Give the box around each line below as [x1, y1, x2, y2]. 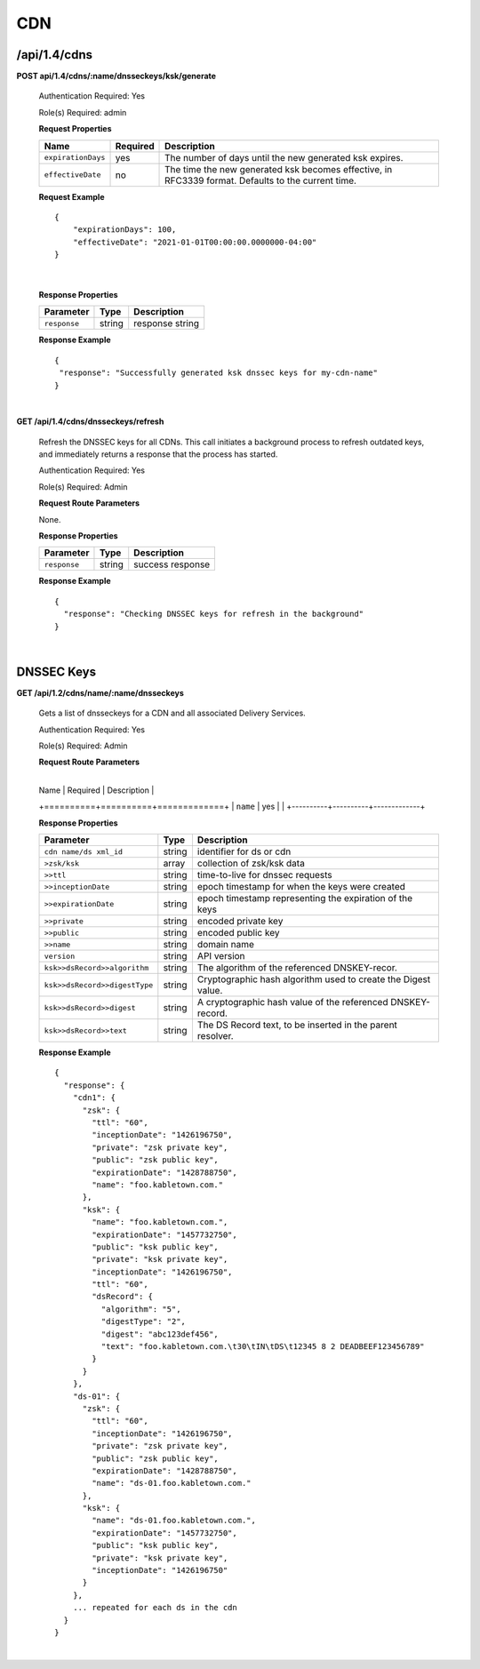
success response [133, 558, 211, 571]
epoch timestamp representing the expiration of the [196, 892, 413, 905]
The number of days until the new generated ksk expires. [164, 151, 404, 164]
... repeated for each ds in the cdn [72, 1602, 237, 1613]
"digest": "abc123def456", [100, 1329, 220, 1339]
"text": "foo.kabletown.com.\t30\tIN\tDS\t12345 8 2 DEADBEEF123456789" [100, 1342, 425, 1352]
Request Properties [38, 124, 112, 134]
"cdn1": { [72, 1093, 116, 1103]
